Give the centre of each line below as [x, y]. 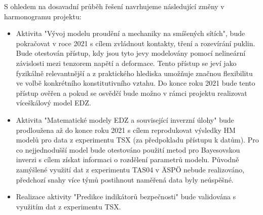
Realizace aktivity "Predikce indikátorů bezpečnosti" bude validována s [126, 196]
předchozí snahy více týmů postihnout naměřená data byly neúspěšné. [125, 179]
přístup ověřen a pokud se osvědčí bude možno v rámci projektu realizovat [131, 93]
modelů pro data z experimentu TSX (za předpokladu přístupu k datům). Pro [137, 140]
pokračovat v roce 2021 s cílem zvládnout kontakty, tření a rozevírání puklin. [136, 43]
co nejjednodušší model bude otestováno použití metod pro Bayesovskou [128, 149]
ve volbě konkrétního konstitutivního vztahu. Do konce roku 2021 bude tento [136, 83]
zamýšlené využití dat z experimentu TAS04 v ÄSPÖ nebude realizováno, [130, 169]
